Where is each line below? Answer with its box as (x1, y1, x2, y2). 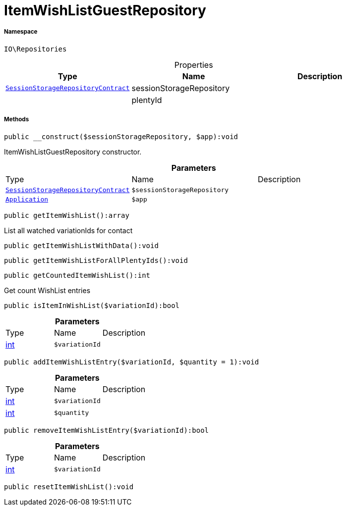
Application (5, 195, 49, 203)
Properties (174, 59, 213, 70)
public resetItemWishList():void (4, 482, 134, 491)
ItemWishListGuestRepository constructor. (4, 147, 142, 156)
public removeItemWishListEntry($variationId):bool (4, 426, 209, 434)
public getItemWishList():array (4, 211, 129, 219)
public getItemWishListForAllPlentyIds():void (4, 256, 188, 264)
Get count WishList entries (4, 286, 91, 295)
